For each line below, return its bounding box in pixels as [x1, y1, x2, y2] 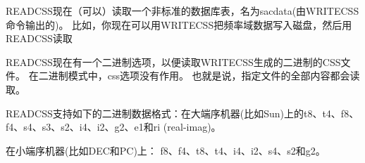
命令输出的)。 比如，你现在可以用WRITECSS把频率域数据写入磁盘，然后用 [6, 17, 352, 32]
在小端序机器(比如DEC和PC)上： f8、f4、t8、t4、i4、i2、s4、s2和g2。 [6, 143, 326, 157]
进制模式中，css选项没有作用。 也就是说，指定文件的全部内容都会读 [48, 68, 360, 83]
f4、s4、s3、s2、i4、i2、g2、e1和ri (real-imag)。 [6, 119, 221, 134]
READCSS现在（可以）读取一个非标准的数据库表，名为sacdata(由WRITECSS [6, 4, 359, 18]
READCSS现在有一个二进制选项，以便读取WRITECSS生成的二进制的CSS [6, 54, 341, 69]
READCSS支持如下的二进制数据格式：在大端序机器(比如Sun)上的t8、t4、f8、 [6, 105, 359, 120]
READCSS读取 [6, 31, 73, 46]
